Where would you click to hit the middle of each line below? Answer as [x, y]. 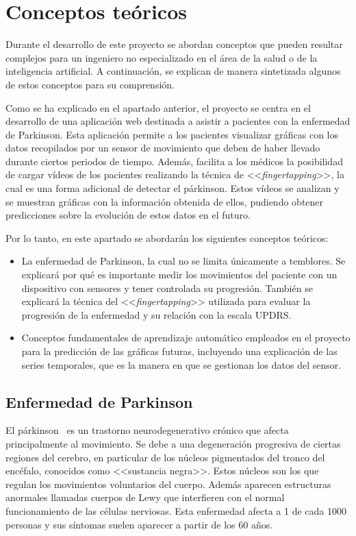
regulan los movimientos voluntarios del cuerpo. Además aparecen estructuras [168, 484]
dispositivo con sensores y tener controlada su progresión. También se [167, 288]
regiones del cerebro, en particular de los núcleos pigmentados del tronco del [165, 457]
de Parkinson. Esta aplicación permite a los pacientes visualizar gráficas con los [172, 134]
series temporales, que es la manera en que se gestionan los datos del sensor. [181, 364]
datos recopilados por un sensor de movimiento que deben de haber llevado [163, 148]
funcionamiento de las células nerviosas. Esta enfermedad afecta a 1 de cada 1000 [176, 510]
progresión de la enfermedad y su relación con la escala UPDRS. [156, 314]
